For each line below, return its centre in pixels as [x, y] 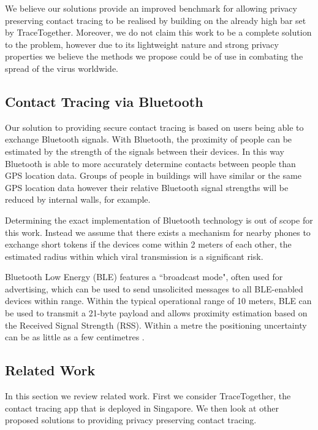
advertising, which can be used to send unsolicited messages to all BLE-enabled [154, 288]
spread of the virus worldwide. [62, 68]
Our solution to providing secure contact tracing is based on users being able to [154, 127]
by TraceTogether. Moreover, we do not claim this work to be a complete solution [158, 32]
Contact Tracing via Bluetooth [104, 101]
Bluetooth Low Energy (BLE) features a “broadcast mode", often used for [144, 277]
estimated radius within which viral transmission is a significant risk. [134, 256]
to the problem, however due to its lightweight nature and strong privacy [142, 44]
